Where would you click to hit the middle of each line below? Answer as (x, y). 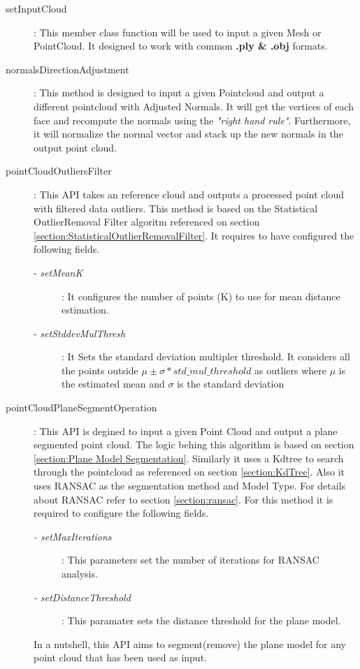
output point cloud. (75, 147)
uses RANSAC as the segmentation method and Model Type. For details (190, 486)
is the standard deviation (231, 384)
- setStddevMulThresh (80, 333)
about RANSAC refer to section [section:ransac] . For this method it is (183, 499)
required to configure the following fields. (121, 513)
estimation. (85, 310)
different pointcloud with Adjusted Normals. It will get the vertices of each (194, 106)
